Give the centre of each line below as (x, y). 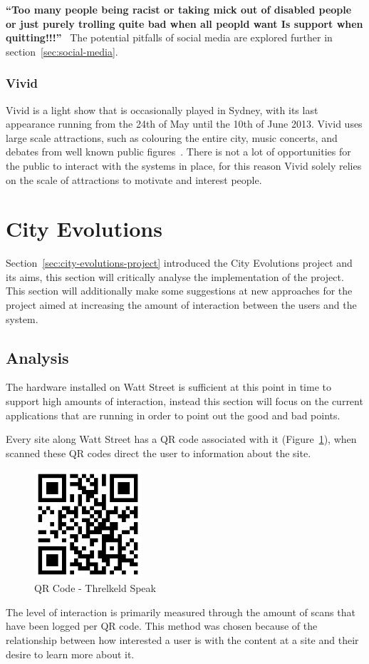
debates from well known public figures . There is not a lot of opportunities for (178, 152)
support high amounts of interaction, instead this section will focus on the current (184, 401)
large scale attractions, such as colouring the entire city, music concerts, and (172, 137)
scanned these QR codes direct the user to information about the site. (158, 453)
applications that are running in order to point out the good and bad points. (173, 415)
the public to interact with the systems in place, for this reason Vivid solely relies (184, 165)
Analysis (37, 357)
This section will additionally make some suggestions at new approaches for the (179, 291)
